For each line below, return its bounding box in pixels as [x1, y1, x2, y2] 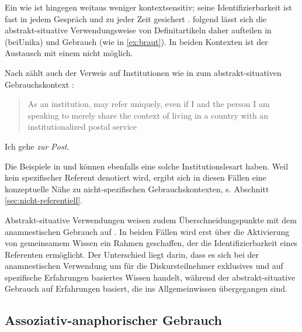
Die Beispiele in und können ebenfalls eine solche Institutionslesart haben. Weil [5, 160, 289, 172]
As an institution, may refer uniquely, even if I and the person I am [27, 98, 270, 110]
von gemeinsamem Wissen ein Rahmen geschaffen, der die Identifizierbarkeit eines [5, 237, 298, 249]
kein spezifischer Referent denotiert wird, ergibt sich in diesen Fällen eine [5, 171, 266, 184]
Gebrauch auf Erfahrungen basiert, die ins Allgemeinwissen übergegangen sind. [5, 282, 287, 295]
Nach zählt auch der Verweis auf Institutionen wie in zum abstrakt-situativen [5, 66, 282, 78]
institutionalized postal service [27, 120, 137, 133]
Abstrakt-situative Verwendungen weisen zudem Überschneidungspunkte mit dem [5, 213, 297, 226]
